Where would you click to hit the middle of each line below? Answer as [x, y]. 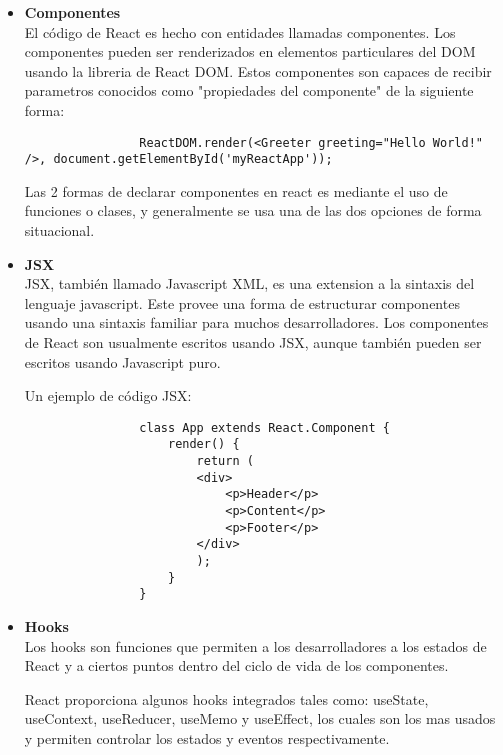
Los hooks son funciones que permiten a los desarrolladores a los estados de [255, 645]
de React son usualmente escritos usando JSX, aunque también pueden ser [253, 342]
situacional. [59, 230]
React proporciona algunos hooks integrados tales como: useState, [226, 698]
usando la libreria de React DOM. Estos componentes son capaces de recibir [258, 70]
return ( [225, 461]
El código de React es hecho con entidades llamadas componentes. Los [240, 31]
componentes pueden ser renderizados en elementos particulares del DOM [250, 51]
